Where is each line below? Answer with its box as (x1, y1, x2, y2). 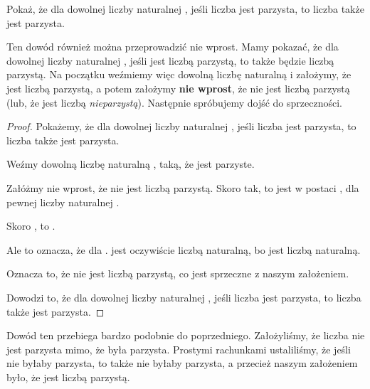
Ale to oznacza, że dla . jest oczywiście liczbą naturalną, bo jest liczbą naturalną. (6, 242, 361, 257)
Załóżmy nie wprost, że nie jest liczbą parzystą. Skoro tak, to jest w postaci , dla (6, 180, 359, 195)
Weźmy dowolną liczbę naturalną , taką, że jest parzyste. (6, 156, 255, 171)
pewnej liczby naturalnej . (6, 194, 120, 209)
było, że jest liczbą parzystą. (6, 369, 130, 384)
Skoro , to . (6, 218, 55, 233)
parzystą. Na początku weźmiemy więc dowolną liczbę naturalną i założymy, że (6, 67, 351, 82)
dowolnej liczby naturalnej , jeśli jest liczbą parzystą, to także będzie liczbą (6, 53, 334, 68)
